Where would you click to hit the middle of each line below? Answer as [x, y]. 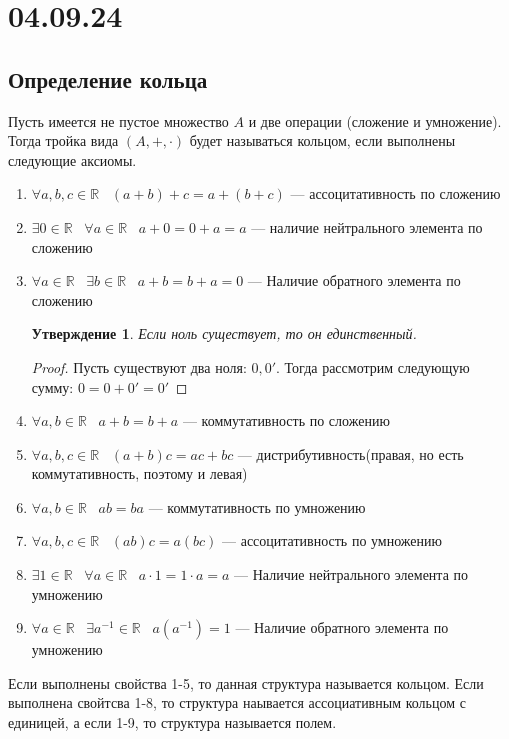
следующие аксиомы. [72, 159]
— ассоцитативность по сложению [395, 193]
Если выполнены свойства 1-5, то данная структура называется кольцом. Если [246, 682]
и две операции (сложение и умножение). [375, 120]
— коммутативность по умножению [257, 506]
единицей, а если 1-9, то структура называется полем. [172, 722]
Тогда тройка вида [63, 140]
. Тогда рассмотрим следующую [373, 366]
